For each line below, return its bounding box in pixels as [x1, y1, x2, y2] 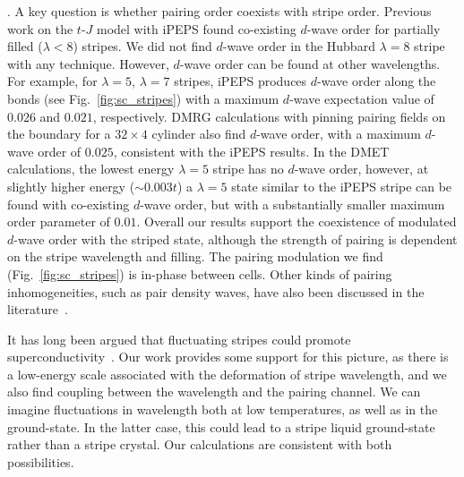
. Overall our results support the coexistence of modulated [136, 212, 457, 231]
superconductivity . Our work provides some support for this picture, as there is [7, 347, 449, 366]
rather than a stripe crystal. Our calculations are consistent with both [7, 435, 392, 454]
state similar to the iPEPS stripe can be [231, 176, 452, 195]
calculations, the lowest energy [7, 159, 175, 178]
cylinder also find [151, 124, 246, 143]
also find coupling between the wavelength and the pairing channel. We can [7, 382, 421, 401]
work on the [7, 19, 73, 38]
